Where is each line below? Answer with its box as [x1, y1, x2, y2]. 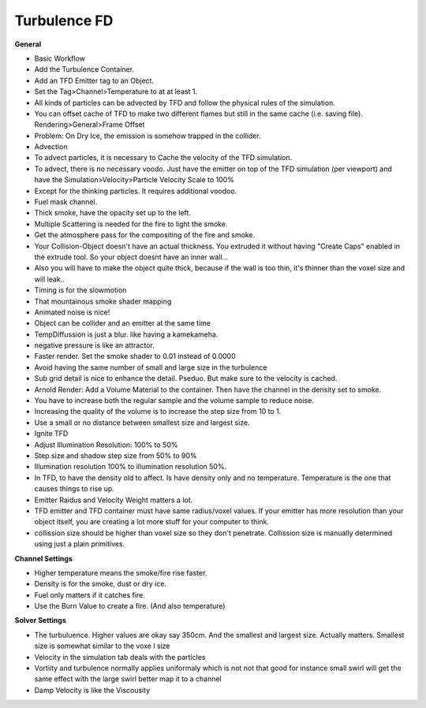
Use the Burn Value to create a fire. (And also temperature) [34, 602, 226, 611]
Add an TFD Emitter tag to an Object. [34, 76, 154, 85]
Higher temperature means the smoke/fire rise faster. [34, 568, 207, 577]
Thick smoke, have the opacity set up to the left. [34, 208, 191, 218]
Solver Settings [14, 616, 66, 625]
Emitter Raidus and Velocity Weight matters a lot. [34, 495, 193, 505]
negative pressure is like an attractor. [34, 341, 155, 350]
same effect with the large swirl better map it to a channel [34, 674, 222, 684]
